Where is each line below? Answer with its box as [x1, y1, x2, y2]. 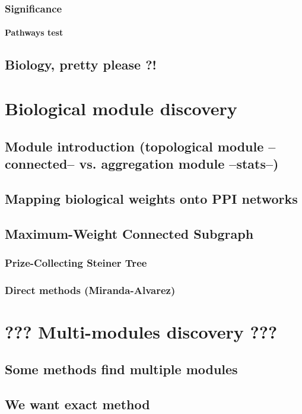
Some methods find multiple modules [5, 360, 238, 378]
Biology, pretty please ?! [5, 55, 157, 74]
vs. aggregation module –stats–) [79, 154, 279, 172]
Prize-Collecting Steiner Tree [5, 255, 147, 270]
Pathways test [5, 26, 63, 39]
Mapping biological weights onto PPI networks [5, 189, 298, 207]
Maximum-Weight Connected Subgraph [5, 224, 254, 242]
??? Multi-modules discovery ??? [5, 319, 278, 343]
